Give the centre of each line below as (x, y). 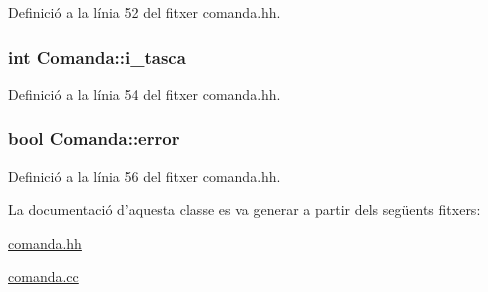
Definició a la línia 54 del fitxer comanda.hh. (144, 93)
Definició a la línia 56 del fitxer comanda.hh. (144, 175)
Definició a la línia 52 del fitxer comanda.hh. (144, 12)
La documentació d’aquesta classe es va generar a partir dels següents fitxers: (244, 209)
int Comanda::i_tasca (97, 56)
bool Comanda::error (94, 138)
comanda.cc (43, 276)
